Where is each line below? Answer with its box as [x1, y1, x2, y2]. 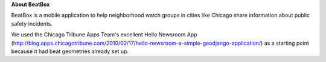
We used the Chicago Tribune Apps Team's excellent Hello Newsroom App [11, 31, 197, 38]
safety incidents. [11, 20, 53, 27]
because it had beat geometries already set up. [11, 48, 129, 55]
